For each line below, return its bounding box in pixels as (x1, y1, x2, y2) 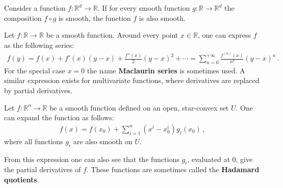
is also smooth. (139, 12, 186, 23)
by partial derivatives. (4, 85, 72, 96)
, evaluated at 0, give (187, 153, 253, 164)
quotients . (4, 174, 39, 185)
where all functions (4, 136, 63, 146)
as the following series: (4, 39, 74, 50)
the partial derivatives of (4, 164, 81, 175)
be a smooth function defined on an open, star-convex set (49, 102, 229, 113)
